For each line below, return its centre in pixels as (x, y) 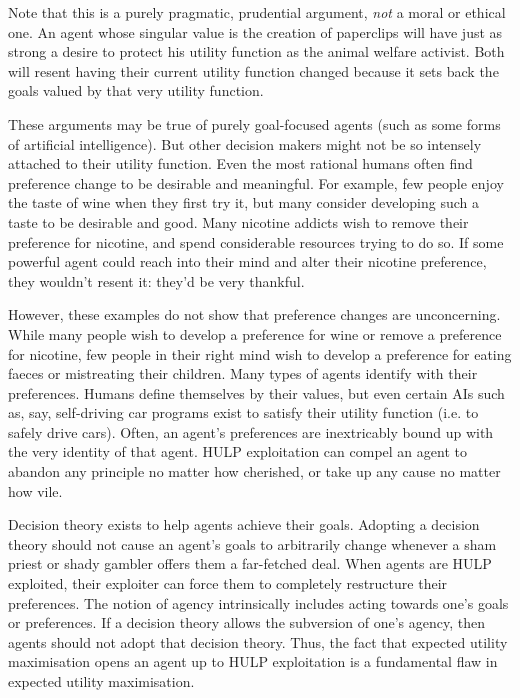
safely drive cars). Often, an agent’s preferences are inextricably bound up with (251, 431)
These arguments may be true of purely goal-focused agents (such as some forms (254, 123)
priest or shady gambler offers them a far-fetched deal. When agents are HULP (250, 563)
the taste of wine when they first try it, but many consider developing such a (243, 202)
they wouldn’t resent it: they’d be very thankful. (156, 280)
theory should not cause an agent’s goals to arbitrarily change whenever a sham (252, 543)
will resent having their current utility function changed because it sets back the (253, 70)
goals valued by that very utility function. (136, 90)
